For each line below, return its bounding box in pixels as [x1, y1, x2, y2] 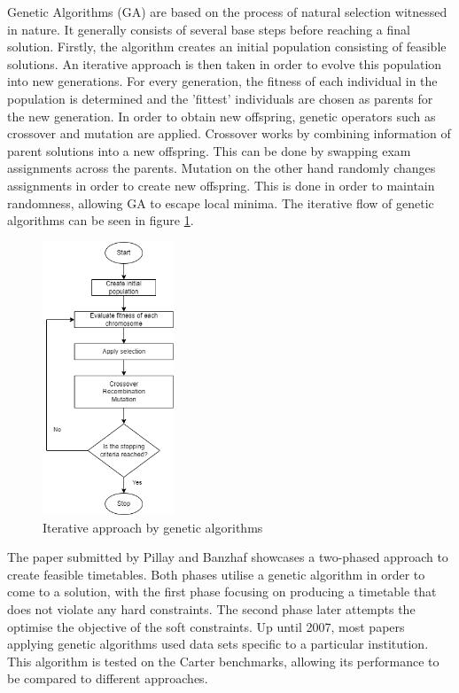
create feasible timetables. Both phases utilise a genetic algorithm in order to [7, 565, 425, 583]
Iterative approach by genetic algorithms [43, 518, 263, 536]
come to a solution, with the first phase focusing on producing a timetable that [7, 582, 437, 601]
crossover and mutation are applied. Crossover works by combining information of [7, 124, 451, 143]
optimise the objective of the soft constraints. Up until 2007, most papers [7, 617, 405, 635]
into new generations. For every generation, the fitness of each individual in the [7, 72, 438, 90]
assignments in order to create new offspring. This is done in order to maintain [7, 175, 435, 194]
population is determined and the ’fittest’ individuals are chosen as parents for [7, 89, 433, 107]
